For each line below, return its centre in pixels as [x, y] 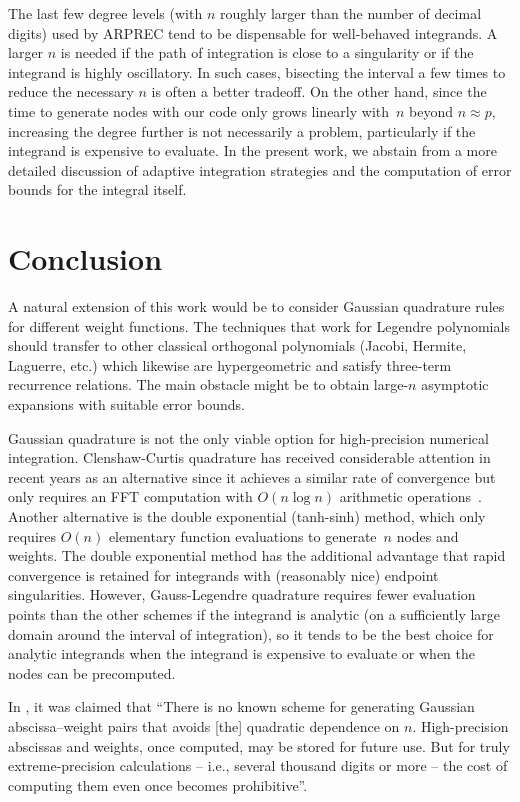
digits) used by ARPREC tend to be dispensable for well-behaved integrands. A [253, 32]
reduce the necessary [71, 91]
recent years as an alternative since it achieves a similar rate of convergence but [252, 476]
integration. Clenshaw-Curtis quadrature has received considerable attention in [249, 457]
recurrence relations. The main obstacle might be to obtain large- [208, 384]
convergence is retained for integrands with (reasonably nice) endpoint [223, 574]
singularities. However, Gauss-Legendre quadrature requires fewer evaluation [242, 594]
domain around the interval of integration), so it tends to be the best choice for [251, 633]
